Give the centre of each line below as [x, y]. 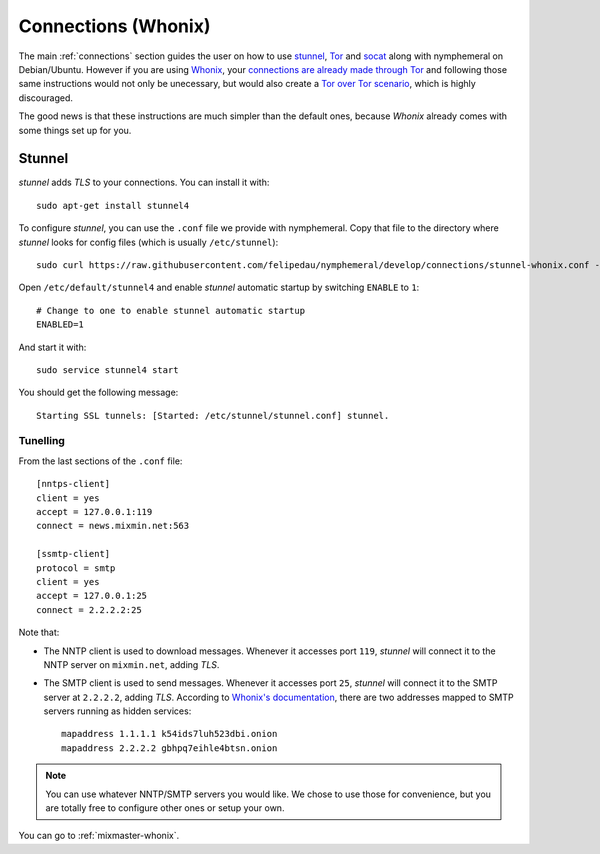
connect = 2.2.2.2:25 [89, 609]
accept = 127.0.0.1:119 [94, 512]
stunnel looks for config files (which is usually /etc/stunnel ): [148, 242]
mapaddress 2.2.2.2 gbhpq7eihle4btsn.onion [169, 748]
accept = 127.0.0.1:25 [92, 596]
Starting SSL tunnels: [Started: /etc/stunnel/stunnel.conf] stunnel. [213, 415]
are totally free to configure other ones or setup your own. [165, 808]
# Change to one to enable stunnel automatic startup [170, 310]
